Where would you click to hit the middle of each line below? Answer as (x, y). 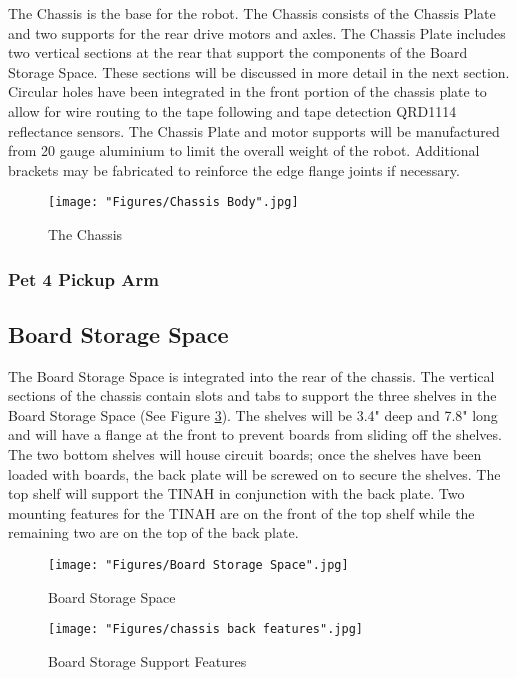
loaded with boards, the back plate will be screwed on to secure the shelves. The (254, 473)
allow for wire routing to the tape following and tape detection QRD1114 (232, 110)
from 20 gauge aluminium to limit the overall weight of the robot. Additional (244, 150)
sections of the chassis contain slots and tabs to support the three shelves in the (252, 395)
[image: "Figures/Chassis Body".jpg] (173, 202)
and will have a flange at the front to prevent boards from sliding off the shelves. (255, 434)
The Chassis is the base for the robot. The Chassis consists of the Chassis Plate (252, 13)
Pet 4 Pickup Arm (83, 278)
